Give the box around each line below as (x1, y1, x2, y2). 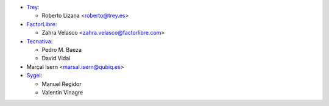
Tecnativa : (26, 37, 53, 45)
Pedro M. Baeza (41, 46, 82, 53)
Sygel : (26, 72, 43, 79)
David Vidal (41, 55, 71, 62)
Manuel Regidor (41, 80, 82, 88)
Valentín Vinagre (41, 88, 83, 96)
